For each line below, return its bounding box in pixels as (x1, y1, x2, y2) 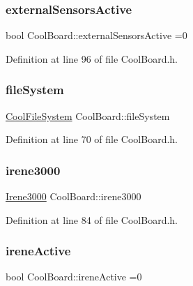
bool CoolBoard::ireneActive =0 (6, 269, 142, 284)
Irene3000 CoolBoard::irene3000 (6, 189, 141, 204)
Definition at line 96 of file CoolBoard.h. (6, 51, 178, 66)
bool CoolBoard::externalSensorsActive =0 (6, 28, 187, 43)
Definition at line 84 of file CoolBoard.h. (6, 212, 178, 227)
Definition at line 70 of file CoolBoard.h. (6, 132, 178, 146)
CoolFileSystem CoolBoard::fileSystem (6, 108, 170, 123)
